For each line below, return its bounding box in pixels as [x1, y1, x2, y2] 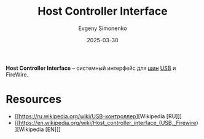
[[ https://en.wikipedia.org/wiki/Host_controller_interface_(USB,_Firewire [14, 119, 197, 126]
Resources [6, 92, 62, 107]
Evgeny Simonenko [78, 24, 127, 32]
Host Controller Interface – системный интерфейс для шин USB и [6, 64, 176, 72]
